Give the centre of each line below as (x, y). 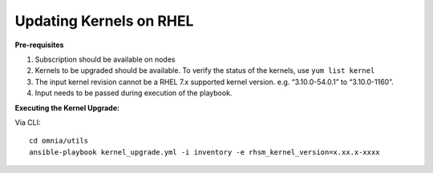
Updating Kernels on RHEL (104, 21)
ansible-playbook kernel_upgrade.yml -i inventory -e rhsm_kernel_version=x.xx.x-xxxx (204, 152)
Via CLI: (28, 122)
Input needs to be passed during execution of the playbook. (134, 93)
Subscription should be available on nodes (105, 59)
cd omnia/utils (59, 141)
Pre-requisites (39, 45)
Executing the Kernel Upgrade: (67, 107)
